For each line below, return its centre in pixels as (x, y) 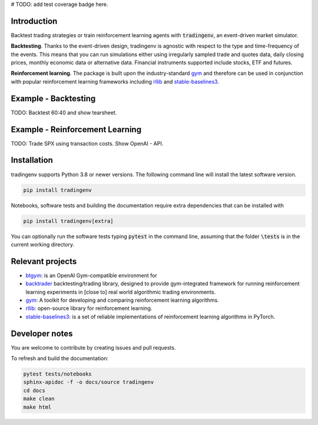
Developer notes (42, 333)
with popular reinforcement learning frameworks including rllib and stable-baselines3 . (115, 81)
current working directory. (43, 244)
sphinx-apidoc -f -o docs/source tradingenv (89, 382)
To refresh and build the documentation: (60, 358)
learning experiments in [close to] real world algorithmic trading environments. (121, 292)
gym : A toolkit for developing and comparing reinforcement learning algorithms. (122, 300)
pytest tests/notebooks (58, 374)
